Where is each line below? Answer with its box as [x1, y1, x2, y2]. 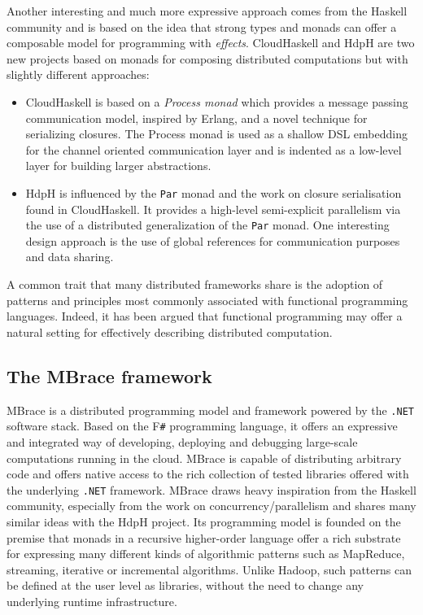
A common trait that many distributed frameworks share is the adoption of [7, 276, 383, 293]
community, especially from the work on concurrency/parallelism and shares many [7, 497, 416, 514]
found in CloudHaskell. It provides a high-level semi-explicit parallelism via [25, 200, 401, 217]
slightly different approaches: [7, 66, 150, 83]
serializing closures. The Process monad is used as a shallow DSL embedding [25, 125, 408, 142]
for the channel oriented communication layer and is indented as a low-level [25, 141, 402, 158]
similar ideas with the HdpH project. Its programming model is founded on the [7, 512, 401, 530]
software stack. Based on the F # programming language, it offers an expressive [7, 417, 398, 434]
